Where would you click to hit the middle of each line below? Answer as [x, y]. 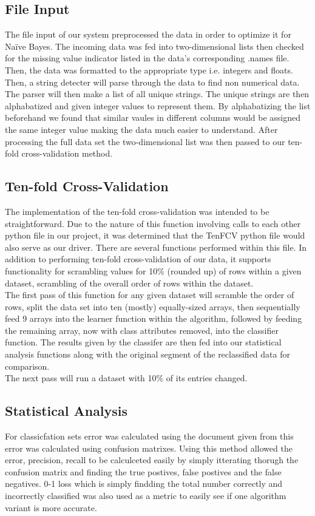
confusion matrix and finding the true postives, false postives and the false [143, 471]
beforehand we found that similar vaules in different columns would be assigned [153, 117]
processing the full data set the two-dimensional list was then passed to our [145, 141]
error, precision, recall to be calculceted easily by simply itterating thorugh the [152, 460]
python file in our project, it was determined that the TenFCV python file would [155, 235]
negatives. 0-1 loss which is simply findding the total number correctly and [144, 484]
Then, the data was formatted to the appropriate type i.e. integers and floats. [149, 70]
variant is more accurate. [51, 507]
